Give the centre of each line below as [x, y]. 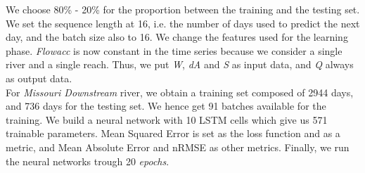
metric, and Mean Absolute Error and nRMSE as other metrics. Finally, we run [178, 147]
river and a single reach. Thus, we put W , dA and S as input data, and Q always [180, 64]
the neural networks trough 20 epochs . [88, 161]
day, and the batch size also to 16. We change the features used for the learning [177, 37]
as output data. [39, 78]
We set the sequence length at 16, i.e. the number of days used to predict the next [183, 23]
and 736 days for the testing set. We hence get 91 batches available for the [166, 106]
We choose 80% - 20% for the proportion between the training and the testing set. [183, 9]
